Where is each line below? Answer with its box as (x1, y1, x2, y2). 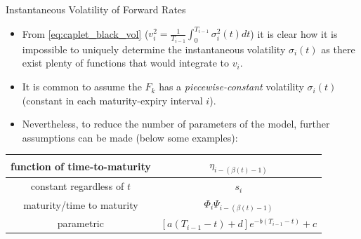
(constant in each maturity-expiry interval (22, 93, 203, 107)
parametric (57, 216, 104, 231)
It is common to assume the (22, 79, 142, 94)
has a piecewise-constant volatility (159, 79, 304, 94)
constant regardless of (30, 179, 124, 193)
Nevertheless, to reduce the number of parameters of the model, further (22, 116, 330, 131)
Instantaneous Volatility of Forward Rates (6, 2, 186, 16)
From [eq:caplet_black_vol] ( (22, 26, 149, 41)
